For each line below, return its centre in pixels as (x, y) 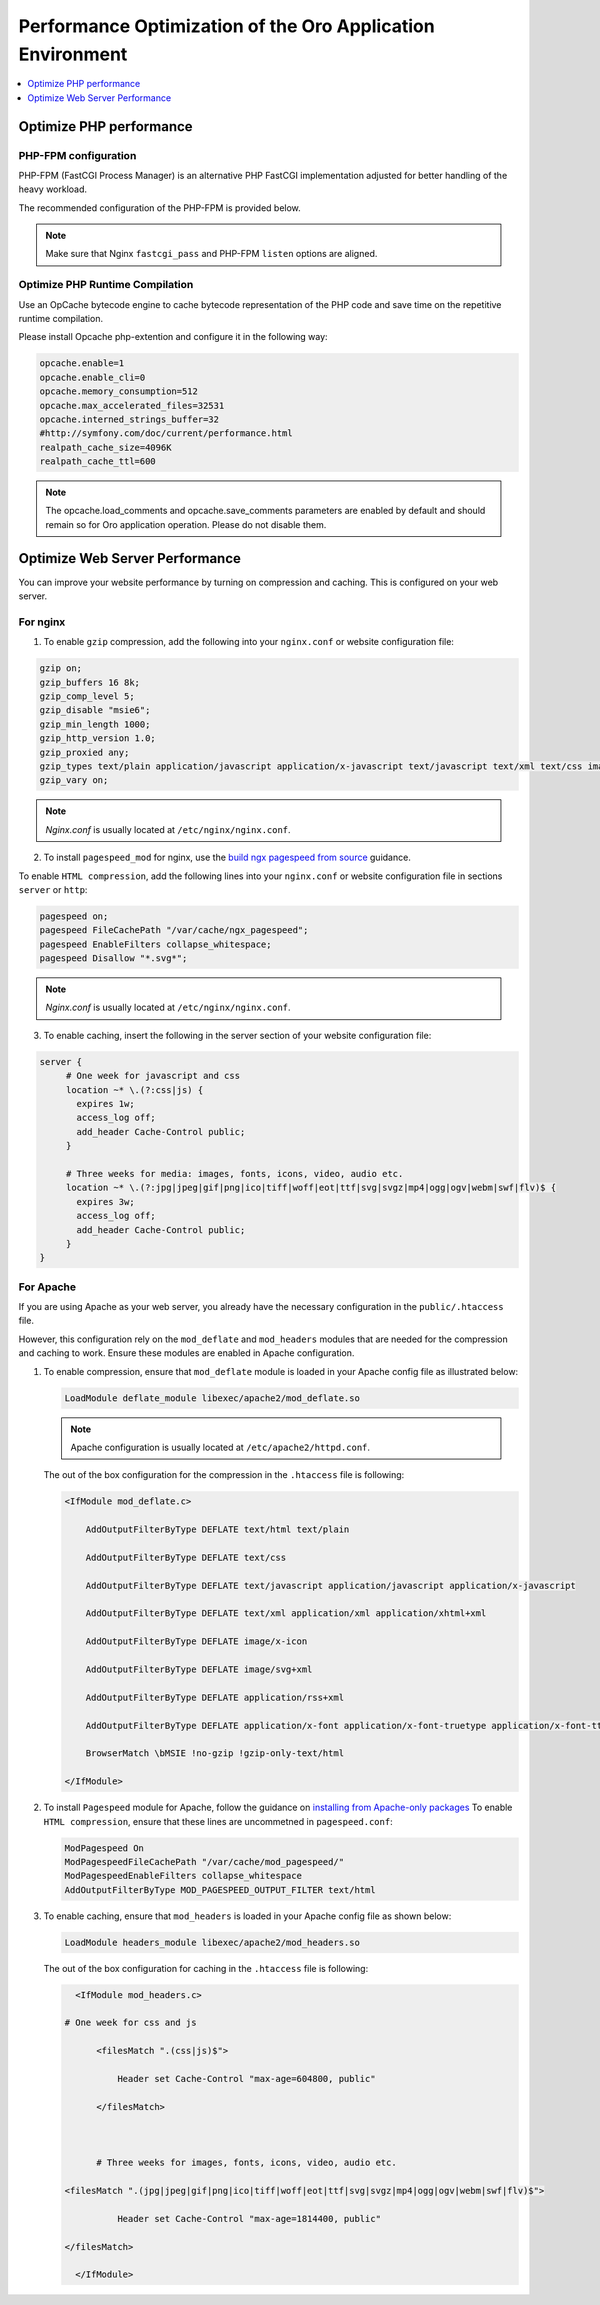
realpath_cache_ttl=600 (98, 461)
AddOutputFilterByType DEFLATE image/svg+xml (199, 1669)
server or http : (53, 889)
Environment (73, 54)
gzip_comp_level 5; (87, 696)
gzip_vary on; (74, 780)
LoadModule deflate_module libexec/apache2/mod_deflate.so (212, 1398)
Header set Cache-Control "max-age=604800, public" (246, 2078)
